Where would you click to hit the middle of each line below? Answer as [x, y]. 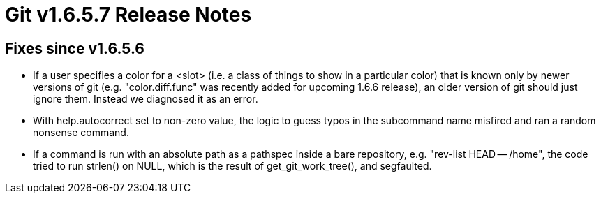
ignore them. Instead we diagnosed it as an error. [146, 99]
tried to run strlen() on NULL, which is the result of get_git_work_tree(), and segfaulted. [232, 166]
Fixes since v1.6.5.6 [75, 48]
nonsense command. [81, 133]
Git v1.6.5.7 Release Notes [128, 15]
